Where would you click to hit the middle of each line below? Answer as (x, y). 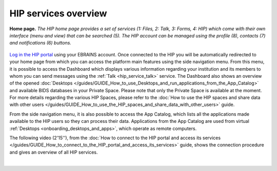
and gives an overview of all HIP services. (54, 152)
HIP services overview (58, 13)
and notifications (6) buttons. (41, 43)
